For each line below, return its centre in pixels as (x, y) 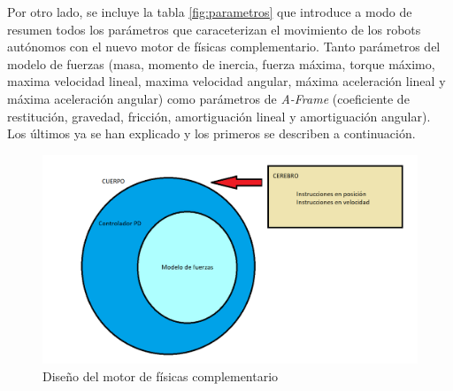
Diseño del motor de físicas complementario (161, 375)
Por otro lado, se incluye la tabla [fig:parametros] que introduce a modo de (210, 12)
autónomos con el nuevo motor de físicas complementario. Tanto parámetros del (224, 47)
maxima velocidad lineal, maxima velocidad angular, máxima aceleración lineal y (226, 81)
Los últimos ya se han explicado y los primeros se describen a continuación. (211, 133)
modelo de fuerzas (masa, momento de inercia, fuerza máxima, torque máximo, (221, 63)
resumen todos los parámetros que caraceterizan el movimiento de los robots (214, 29)
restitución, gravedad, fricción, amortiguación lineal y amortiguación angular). (219, 116)
